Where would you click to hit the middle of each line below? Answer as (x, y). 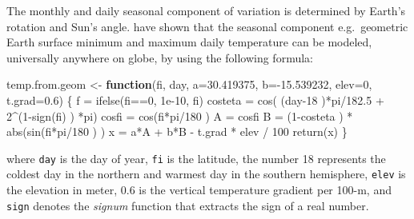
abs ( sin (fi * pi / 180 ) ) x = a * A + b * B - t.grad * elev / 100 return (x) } (177, 131)
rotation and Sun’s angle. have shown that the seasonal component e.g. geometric (207, 26)
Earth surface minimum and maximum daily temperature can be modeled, (189, 42)
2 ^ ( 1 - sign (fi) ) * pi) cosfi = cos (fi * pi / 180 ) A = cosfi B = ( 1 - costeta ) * (180, 115)
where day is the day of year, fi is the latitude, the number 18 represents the (196, 158)
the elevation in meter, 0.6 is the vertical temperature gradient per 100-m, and (199, 190)
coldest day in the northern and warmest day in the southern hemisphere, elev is (206, 174)
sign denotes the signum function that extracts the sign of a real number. (188, 205)
